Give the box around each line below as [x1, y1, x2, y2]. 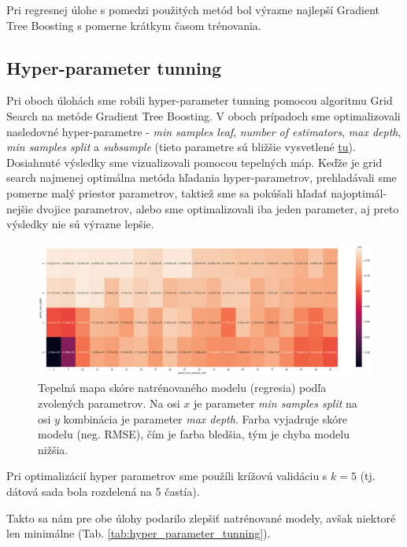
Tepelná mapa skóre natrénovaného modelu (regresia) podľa [38, 379, 327, 396]
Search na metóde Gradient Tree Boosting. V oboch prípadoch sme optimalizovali [6, 107, 401, 124]
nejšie [6, 200, 33, 216]
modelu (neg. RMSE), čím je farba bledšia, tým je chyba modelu [38, 426, 350, 442]
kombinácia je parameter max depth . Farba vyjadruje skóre [63, 410, 347, 427]
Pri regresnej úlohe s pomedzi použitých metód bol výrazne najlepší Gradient [6, 2, 380, 17]
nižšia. [38, 441, 68, 457]
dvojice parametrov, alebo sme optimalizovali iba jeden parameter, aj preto [36, 200, 399, 216]
